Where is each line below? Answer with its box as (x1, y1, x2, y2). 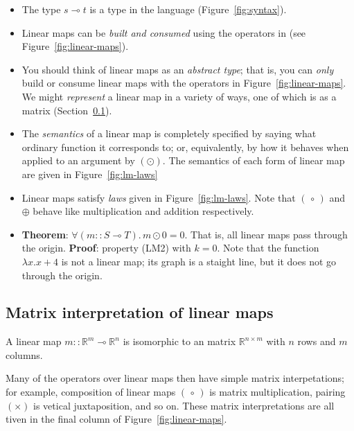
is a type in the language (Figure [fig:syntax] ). (89, 2, 287, 16)
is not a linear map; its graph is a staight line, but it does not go (61, 254, 337, 268)
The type (21, 2, 61, 16)
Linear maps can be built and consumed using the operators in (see (21, 25, 306, 39)
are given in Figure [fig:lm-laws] (21, 166, 158, 181)
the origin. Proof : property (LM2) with (21, 240, 191, 255)
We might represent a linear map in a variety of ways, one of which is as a (21, 89, 337, 103)
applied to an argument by (21, 153, 135, 168)
